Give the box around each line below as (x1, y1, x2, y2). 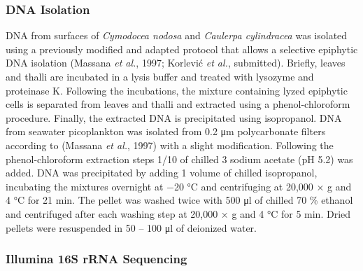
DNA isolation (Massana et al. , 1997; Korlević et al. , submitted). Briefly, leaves (6, 55, 346, 70)
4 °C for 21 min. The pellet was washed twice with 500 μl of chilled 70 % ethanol (6, 193, 353, 207)
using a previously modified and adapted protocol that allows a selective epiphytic (6, 41, 358, 56)
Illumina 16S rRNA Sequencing (6, 250, 187, 267)
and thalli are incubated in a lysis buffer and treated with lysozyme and (6, 69, 314, 83)
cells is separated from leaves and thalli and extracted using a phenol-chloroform (6, 97, 350, 111)
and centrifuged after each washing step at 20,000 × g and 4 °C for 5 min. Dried (6, 206, 351, 221)
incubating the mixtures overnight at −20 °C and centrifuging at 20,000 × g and (6, 179, 352, 193)
